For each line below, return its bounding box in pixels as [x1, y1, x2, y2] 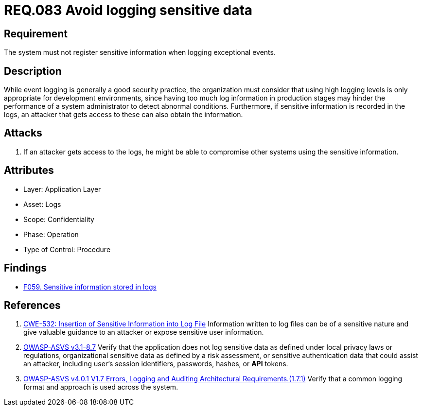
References [4, 299, 61, 311]
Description [4, 65, 62, 77]
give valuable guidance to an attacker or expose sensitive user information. [23, 328, 264, 337]
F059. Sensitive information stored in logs [23, 282, 157, 291]
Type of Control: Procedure [23, 245, 111, 254]
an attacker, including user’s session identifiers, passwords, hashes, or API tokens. [23, 359, 288, 368]
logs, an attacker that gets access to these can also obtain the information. [4, 110, 243, 119]
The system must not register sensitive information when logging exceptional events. [4, 48, 276, 57]
